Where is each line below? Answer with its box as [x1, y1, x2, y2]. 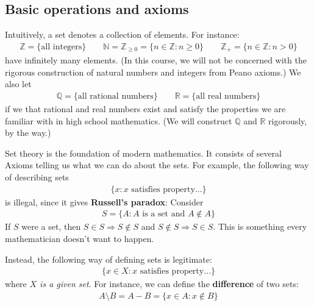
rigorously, [268, 114, 307, 127]
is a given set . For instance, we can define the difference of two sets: [40, 277, 299, 290]
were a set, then [21, 220, 81, 233]
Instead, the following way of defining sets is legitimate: [5, 252, 212, 265]
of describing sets [5, 171, 69, 183]
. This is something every [213, 220, 307, 233]
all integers [41, 42, 82, 51]
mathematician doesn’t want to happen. [5, 232, 154, 244]
